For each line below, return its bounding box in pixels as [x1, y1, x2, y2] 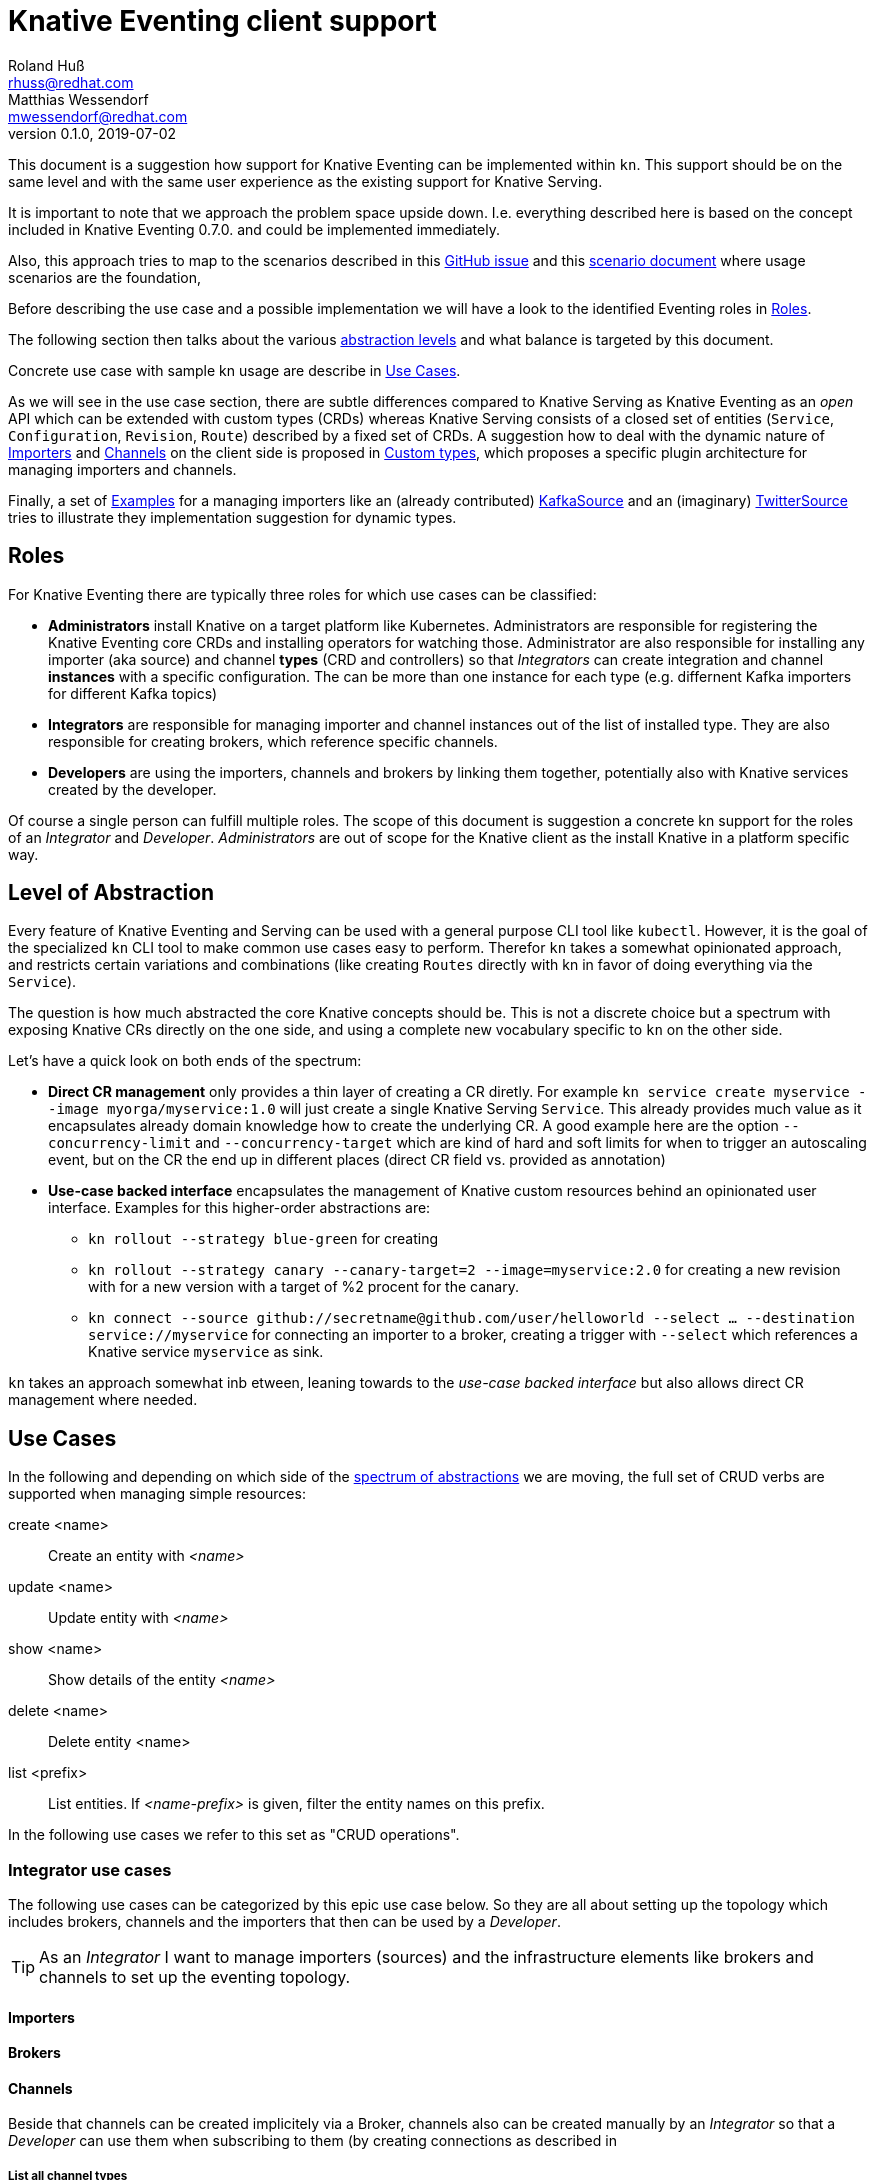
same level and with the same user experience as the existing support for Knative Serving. [8, 172, 603, 190]
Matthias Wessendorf [8, 90, 149, 108]
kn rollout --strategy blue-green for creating [88, 1230, 439, 1248]
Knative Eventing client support [8, 4, 437, 38]
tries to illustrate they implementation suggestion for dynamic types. [8, 508, 457, 526]
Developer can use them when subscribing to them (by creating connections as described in [8, 2132, 617, 2150]
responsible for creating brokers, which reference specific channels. [48, 732, 498, 750]
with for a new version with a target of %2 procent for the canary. [88, 1278, 519, 1296]
